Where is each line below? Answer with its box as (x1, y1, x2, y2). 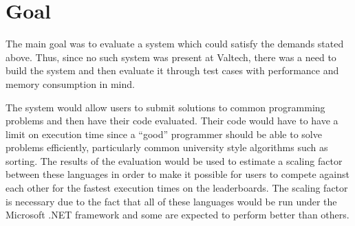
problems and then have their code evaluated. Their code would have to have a (6, 113, 338, 128)
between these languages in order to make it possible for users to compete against (6, 167, 349, 181)
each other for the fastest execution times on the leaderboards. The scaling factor (6, 181, 348, 195)
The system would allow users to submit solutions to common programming (6, 100, 325, 114)
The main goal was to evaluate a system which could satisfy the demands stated (6, 36, 344, 51)
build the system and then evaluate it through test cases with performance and (6, 63, 339, 78)
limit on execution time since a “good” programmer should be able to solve (6, 126, 322, 141)
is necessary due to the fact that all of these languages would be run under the (6, 194, 337, 208)
